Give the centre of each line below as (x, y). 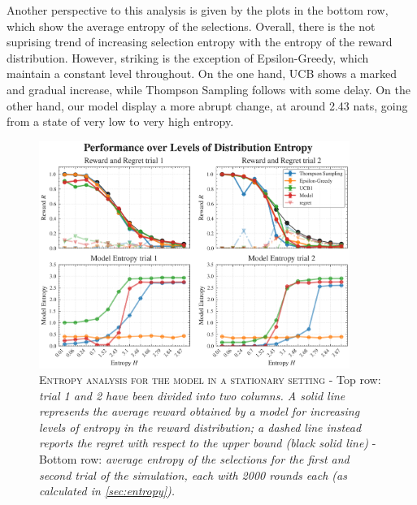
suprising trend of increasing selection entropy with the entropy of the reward (200, 42)
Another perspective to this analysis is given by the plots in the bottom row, (198, 10)
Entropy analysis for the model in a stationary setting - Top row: (210, 380)
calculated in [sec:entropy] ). (107, 491)
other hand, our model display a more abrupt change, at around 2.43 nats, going (207, 105)
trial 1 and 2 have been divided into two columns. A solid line (192, 395)
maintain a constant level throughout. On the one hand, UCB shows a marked (202, 73)
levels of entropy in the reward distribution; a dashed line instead (200, 427)
